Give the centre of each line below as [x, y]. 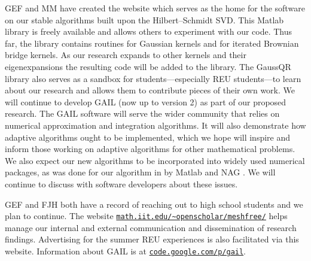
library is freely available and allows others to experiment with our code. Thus [149, 31]
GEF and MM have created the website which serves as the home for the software [155, 8]
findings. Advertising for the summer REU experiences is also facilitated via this [152, 239]
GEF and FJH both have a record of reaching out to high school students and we [154, 204]
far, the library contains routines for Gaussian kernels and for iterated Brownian [152, 43]
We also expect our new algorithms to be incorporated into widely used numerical [155, 160]
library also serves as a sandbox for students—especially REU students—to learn [153, 78]
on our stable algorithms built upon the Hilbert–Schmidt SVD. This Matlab [144, 19]
